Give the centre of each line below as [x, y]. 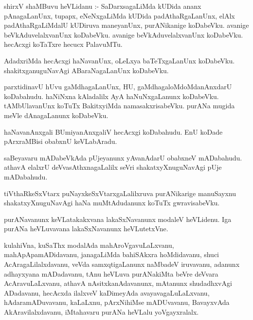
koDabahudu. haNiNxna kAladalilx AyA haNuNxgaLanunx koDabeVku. [111, 96]
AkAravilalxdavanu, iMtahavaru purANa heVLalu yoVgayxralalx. [101, 312]
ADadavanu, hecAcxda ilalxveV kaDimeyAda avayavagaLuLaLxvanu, [107, 292]
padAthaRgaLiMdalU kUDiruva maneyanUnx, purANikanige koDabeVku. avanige [126, 25]
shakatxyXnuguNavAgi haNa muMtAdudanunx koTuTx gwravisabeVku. [112, 203]
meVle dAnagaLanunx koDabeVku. [56, 115]
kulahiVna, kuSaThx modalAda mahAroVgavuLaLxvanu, [89, 245]
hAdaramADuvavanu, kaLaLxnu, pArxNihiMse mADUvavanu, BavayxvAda [117, 302]
